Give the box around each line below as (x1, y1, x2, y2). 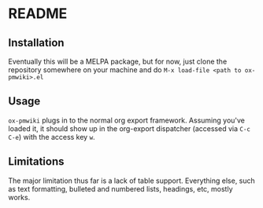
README (8, 5, 68, 23)
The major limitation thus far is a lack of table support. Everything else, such (8, 176, 256, 185)
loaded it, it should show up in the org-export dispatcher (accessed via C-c (8, 123, 250, 133)
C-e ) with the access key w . (8, 132, 96, 141)
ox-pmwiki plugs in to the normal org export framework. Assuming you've (8, 115, 246, 125)
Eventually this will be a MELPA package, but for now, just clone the (8, 57, 228, 66)
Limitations (8, 155, 65, 169)
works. (8, 192, 31, 202)
